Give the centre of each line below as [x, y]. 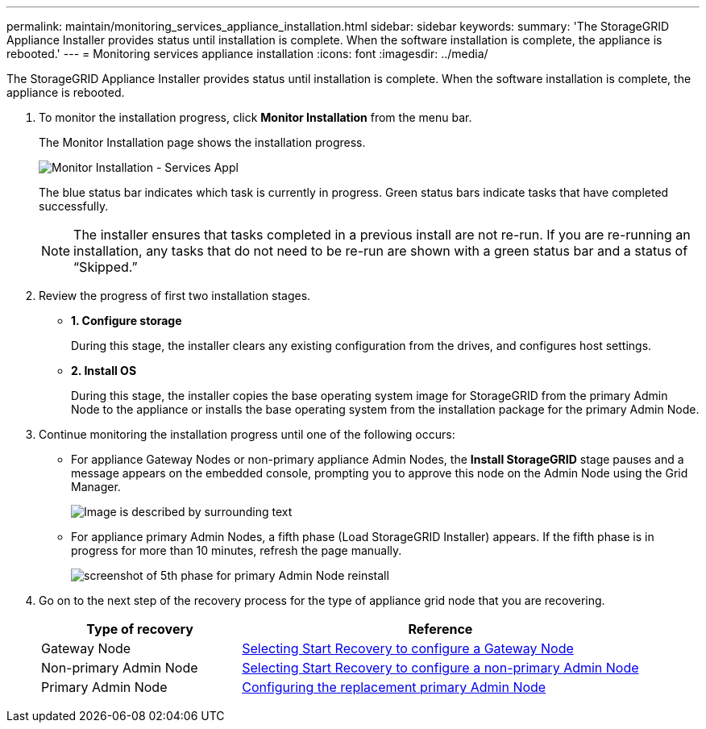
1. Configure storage [127, 321]
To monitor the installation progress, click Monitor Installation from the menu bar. [255, 117]
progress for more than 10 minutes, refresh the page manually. [237, 550]
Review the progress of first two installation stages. [175, 296]
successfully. [74, 206]
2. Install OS [104, 371]
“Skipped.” [106, 267]
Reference [440, 629]
